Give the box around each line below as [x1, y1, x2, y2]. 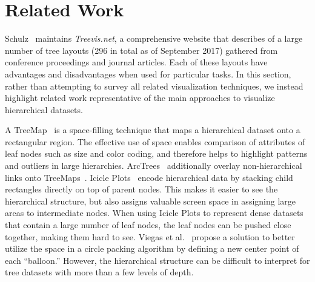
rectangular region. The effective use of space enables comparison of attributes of [5, 135, 305, 148]
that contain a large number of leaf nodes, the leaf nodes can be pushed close [5, 218, 291, 231]
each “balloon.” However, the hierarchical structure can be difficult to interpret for [5, 254, 310, 266]
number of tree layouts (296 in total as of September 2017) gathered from [5, 44, 278, 56]
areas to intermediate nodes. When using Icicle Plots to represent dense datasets [5, 206, 303, 219]
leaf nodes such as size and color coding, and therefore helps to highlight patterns [5, 147, 308, 160]
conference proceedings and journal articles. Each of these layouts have [5, 56, 268, 68]
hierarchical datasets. [5, 103, 83, 116]
